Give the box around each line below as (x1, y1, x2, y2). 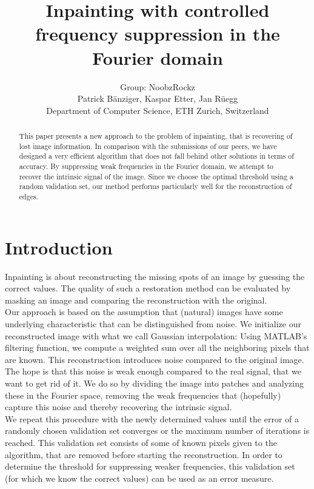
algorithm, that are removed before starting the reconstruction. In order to (5, 448, 282, 461)
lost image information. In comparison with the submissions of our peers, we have (19, 141, 277, 151)
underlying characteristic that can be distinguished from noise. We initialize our (5, 317, 301, 330)
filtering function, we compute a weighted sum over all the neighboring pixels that (5, 341, 310, 354)
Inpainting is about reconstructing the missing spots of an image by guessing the (5, 270, 305, 282)
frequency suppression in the (35, 21, 280, 46)
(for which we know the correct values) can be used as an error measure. (5, 471, 274, 484)
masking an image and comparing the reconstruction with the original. (5, 293, 267, 306)
